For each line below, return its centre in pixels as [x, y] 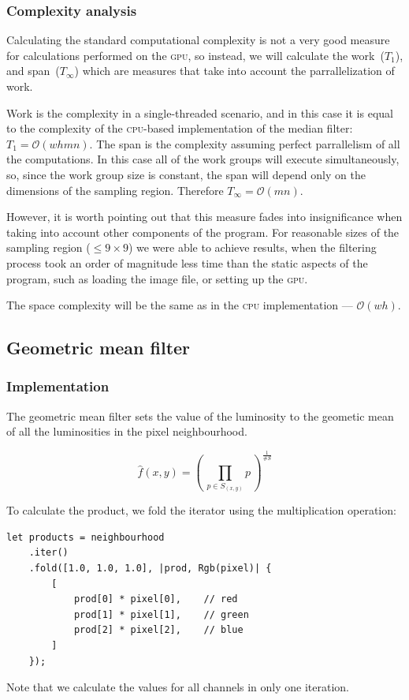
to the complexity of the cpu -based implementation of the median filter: [180, 128]
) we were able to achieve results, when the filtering [252, 247]
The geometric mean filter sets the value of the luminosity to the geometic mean [200, 416]
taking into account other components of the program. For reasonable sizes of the [203, 232]
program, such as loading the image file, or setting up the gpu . [157, 278]
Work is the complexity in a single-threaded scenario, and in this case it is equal [200, 112]
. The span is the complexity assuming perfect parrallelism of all [245, 143]
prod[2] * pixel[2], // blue [158, 630]
